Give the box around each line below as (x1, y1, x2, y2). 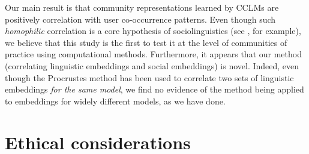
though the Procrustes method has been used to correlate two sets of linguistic (5, 71, 294, 84)
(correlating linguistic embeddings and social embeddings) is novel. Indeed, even (5, 59, 299, 72)
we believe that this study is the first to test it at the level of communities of (5, 36, 287, 48)
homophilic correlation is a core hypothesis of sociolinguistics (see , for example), (5, 24, 301, 37)
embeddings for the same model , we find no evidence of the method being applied (5, 83, 304, 96)
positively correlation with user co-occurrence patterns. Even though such (5, 13, 276, 25)
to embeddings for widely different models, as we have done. (5, 94, 226, 107)
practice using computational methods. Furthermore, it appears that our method (5, 48, 302, 60)
